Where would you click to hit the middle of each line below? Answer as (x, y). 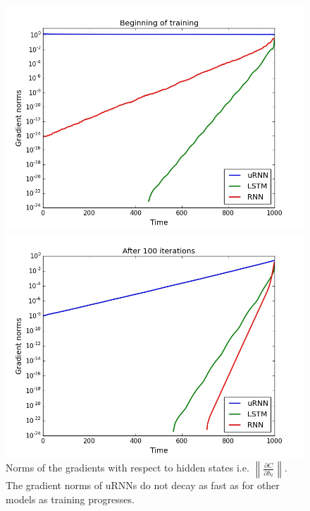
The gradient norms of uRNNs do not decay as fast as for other (143, 485)
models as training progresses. (70, 499)
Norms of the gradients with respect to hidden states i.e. (128, 468)
